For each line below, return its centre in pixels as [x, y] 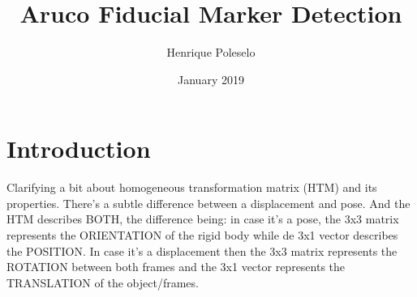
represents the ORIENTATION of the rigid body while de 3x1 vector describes [202, 235]
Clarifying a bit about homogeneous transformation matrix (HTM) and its [192, 187]
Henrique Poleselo [211, 52]
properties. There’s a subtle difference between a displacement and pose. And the [208, 203]
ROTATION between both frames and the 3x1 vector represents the [176, 267]
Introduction [79, 148]
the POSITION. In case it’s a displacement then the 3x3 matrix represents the [202, 250]
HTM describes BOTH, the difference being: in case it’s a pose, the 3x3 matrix [203, 219]
